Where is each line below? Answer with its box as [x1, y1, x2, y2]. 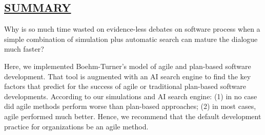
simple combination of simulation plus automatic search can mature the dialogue [4, 33, 258, 44]
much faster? [4, 43, 44, 54]
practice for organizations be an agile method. [4, 121, 149, 131]
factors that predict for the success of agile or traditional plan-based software [4, 81, 247, 92]
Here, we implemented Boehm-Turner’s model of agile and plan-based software [4, 60, 251, 71]
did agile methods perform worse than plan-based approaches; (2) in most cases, [4, 101, 256, 111]
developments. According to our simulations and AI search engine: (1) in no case [4, 91, 257, 101]
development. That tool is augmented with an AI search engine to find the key [4, 71, 251, 81]
